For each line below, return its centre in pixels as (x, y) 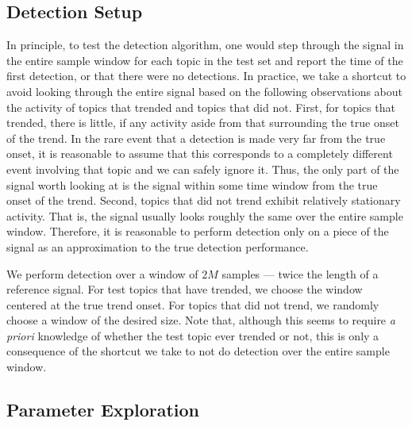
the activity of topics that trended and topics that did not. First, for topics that (201, 107)
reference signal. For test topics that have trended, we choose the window (185, 289)
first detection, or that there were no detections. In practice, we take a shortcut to (206, 76)
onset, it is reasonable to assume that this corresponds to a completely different (200, 154)
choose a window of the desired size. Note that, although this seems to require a (201, 320)
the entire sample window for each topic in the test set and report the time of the (205, 60)
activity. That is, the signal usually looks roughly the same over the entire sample (205, 215)
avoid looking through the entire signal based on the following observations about (205, 91)
